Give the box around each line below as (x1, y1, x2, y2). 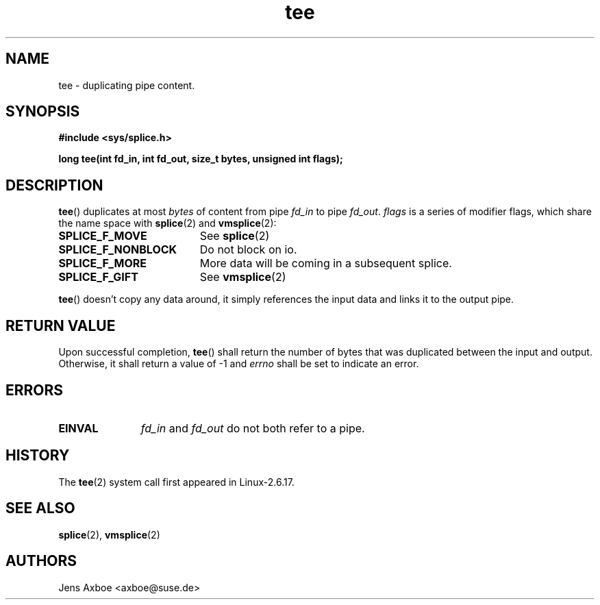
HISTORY (5, 447, 70, 465)
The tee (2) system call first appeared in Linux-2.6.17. (58, 476, 295, 488)
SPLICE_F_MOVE (58, 229, 147, 243)
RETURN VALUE (5, 317, 116, 334)
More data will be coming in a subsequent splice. (199, 256, 452, 271)
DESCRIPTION (5, 176, 103, 194)
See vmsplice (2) (199, 270, 286, 284)
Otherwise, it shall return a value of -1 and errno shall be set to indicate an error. (58, 358, 419, 370)
